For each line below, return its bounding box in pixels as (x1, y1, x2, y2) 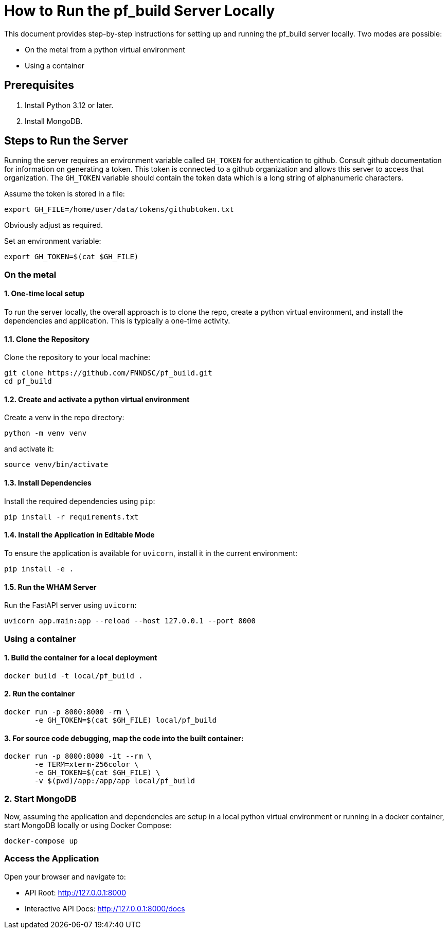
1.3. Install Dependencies (4, 478, 92, 488)
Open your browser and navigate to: (4, 872, 126, 881)
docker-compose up (4, 836, 78, 845)
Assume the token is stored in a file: (4, 189, 125, 199)
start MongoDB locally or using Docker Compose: (4, 820, 172, 830)
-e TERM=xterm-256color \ (34, 760, 139, 769)
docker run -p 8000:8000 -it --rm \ (4, 752, 152, 761)
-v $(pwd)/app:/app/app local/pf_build (34, 777, 195, 785)
